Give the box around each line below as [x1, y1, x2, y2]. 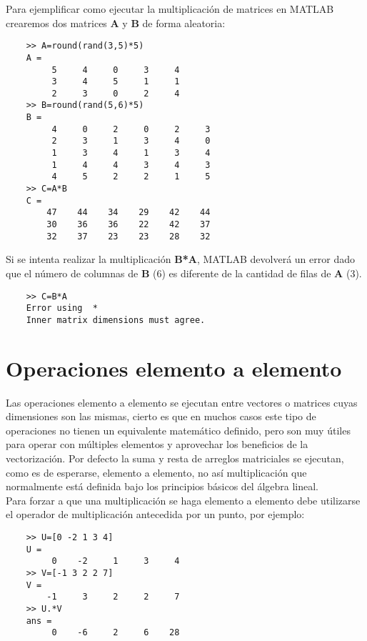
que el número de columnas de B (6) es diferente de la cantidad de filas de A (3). [6, 265, 362, 280]
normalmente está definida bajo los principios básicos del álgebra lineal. [6, 479, 319, 494]
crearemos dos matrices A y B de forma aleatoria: [6, 15, 226, 30]
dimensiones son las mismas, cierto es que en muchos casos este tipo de [6, 409, 316, 424]
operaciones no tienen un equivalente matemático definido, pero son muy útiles [6, 422, 351, 437]
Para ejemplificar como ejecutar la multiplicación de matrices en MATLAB [6, 1, 334, 16]
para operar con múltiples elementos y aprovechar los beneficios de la [6, 437, 308, 452]
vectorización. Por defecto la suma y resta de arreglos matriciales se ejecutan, [6, 451, 344, 465]
